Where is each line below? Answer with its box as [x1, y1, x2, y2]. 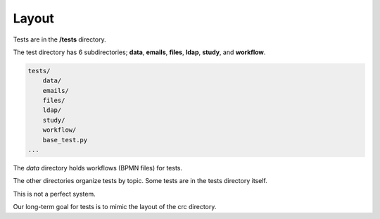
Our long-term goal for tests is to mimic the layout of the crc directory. [13, 203, 217, 211]
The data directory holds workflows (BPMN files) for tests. [13, 164, 183, 173]
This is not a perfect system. [13, 189, 96, 198]
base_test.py [42, 136, 88, 144]
